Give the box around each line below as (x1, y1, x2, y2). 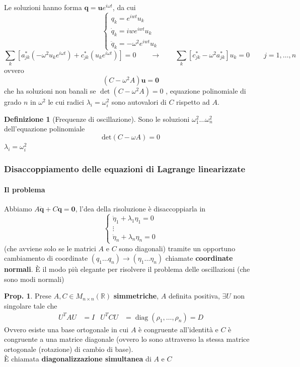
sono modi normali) (4, 273, 64, 284)
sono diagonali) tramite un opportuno (119, 243, 236, 253)
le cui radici (48, 96, 85, 107)
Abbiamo (4, 203, 32, 213)
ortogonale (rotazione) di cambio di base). (4, 343, 133, 354)
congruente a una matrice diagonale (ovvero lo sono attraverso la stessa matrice (4, 334, 250, 344)
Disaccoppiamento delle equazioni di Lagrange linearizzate (4, 163, 246, 175)
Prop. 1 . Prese (4, 290, 52, 301)
